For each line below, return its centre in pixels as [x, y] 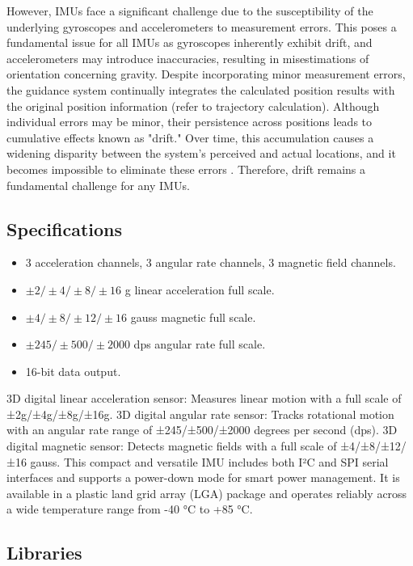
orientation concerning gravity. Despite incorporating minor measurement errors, [206, 74]
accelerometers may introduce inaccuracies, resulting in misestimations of [188, 58]
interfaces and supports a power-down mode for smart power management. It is [203, 477]
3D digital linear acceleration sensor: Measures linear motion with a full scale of [204, 398]
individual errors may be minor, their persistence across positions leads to [190, 122]
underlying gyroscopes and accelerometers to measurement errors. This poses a [202, 26]
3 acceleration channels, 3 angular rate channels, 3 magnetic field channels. [211, 262]
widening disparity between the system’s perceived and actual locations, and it [201, 153]
